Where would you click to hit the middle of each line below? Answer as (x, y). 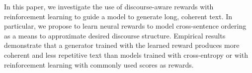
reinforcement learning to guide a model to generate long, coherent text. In (118, 16)
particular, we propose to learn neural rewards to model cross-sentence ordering (125, 26)
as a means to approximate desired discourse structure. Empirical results (115, 35)
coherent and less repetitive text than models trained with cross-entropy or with (126, 55)
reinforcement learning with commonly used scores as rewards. (99, 64)
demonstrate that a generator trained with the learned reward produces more (122, 45)
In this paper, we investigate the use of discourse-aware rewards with (109, 6)
